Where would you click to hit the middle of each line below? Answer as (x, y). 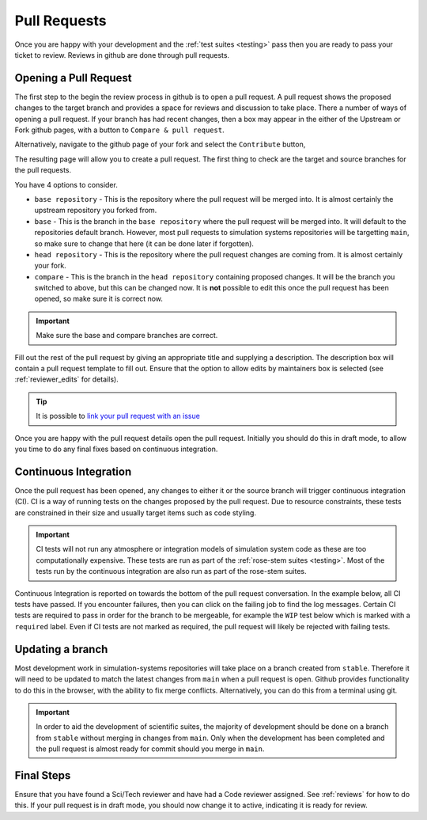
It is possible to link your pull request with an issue (118, 416)
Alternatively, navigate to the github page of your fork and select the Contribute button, (160, 144)
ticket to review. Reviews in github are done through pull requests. (122, 55)
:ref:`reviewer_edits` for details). (66, 379)
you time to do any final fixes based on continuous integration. (116, 449)
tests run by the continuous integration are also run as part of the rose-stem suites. (172, 571)
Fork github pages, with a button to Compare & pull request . (119, 130)
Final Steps (43, 775)
